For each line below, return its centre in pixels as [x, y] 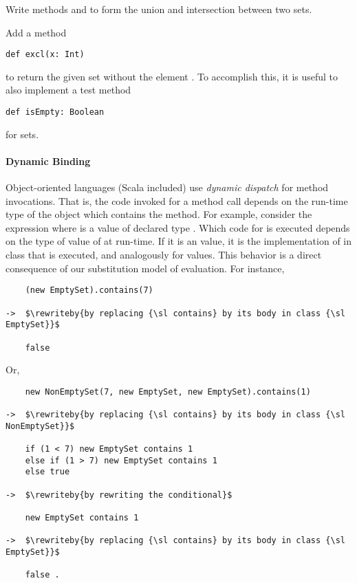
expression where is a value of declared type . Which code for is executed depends [178, 227]
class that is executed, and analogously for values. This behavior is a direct [164, 255]
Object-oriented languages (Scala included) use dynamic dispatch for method [167, 187]
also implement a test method [68, 90]
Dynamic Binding [48, 161]
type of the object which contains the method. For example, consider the [159, 214]
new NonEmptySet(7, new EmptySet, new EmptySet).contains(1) [168, 392]
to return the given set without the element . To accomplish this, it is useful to [172, 76]
